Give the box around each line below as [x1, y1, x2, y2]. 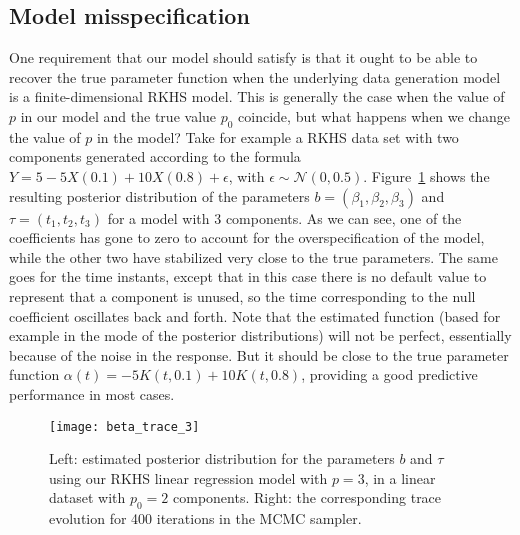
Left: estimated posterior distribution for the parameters [49, 448, 395, 469]
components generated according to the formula [9, 146, 301, 167]
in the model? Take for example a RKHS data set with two [96, 126, 459, 147]
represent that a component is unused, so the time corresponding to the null [9, 285, 476, 306]
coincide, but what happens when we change [238, 105, 510, 126]
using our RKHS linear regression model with [49, 467, 328, 488]
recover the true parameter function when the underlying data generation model [9, 66, 501, 87]
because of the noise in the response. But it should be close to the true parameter [9, 344, 509, 365]
